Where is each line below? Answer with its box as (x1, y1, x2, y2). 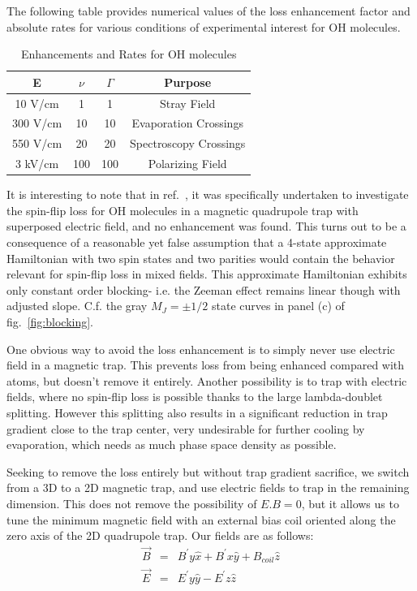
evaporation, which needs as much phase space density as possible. (6, 436, 337, 453)
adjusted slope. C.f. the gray (6, 297, 148, 314)
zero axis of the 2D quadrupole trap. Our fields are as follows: (6, 527, 314, 544)
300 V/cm (12, 114, 62, 132)
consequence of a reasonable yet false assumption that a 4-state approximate (6, 234, 387, 251)
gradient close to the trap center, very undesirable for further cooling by (6, 420, 365, 437)
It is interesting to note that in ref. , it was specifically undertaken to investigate (6, 186, 409, 203)
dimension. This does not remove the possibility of (6, 494, 257, 511)
